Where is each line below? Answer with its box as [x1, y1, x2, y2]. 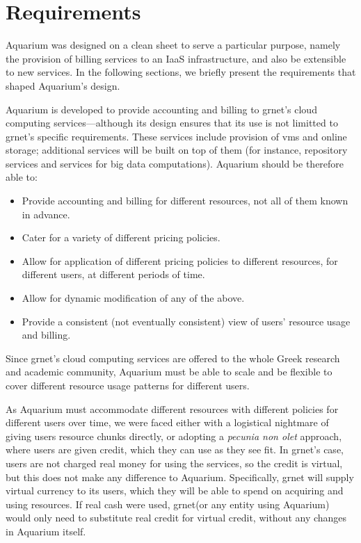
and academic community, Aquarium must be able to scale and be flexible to [6, 364, 332, 379]
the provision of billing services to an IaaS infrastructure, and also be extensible [6, 51, 346, 65]
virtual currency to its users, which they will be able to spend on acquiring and [6, 483, 344, 498]
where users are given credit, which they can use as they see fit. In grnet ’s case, [6, 442, 344, 457]
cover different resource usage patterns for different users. [6, 378, 250, 392]
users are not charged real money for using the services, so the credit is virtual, [6, 455, 343, 470]
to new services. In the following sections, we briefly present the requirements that [6, 65, 356, 79]
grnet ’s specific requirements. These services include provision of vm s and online [6, 129, 347, 143]
